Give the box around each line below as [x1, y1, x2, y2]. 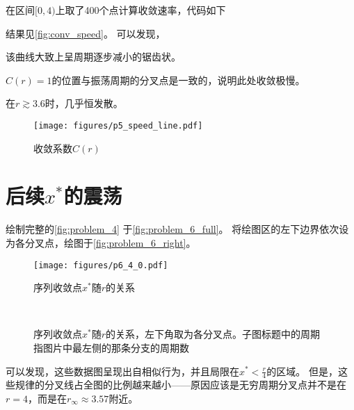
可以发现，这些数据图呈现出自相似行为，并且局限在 [6, 363, 239, 378]
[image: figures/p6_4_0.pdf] [33, 260, 168, 270]
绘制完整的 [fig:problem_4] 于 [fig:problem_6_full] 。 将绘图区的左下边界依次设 [6, 222, 349, 236]
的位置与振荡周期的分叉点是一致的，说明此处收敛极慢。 [51, 72, 305, 87]
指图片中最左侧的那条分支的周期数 [33, 340, 189, 354]
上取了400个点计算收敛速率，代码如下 [55, 3, 226, 17]
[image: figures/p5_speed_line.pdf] [33, 120, 203, 131]
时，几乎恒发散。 [45, 96, 123, 110]
